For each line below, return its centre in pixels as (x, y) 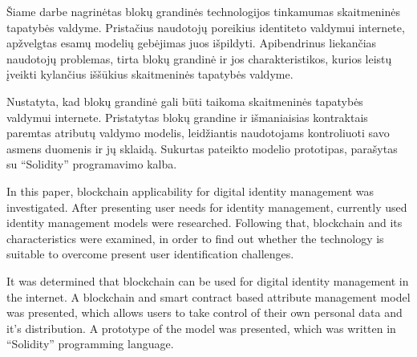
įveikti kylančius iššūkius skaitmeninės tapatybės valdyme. (150, 74)
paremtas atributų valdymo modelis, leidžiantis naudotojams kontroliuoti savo (198, 133)
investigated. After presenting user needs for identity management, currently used (207, 207)
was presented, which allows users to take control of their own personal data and (204, 312)
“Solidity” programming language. (90, 344)
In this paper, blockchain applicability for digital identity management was (190, 191)
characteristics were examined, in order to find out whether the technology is (195, 238)
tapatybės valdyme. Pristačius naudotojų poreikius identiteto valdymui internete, (206, 27)
